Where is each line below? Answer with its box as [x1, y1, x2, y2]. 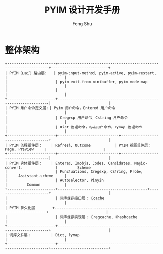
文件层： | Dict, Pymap [17, 233, 80, 237]
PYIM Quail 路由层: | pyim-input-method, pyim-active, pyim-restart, [9, 70, 157, 76]
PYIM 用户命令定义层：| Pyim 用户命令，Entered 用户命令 [9, 106, 116, 110]
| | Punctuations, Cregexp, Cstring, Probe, [5, 169, 143, 174]
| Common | [5, 182, 67, 187]
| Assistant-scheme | [5, 173, 67, 178]
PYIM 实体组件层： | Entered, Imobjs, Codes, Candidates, [9, 161, 132, 166]
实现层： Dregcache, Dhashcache [74, 214, 138, 220]
